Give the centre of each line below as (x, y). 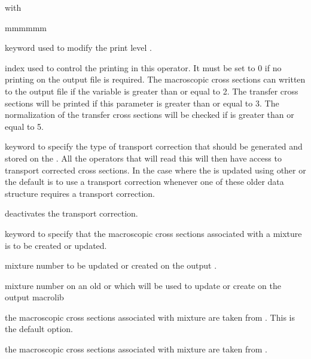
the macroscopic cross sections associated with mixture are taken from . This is (150, 317)
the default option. (39, 329)
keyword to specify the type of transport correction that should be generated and (154, 146)
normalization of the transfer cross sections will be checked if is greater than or (150, 115)
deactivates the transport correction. (71, 213)
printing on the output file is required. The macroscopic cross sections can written (155, 79)
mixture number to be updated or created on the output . (111, 265)
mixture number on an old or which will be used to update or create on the (143, 285)
